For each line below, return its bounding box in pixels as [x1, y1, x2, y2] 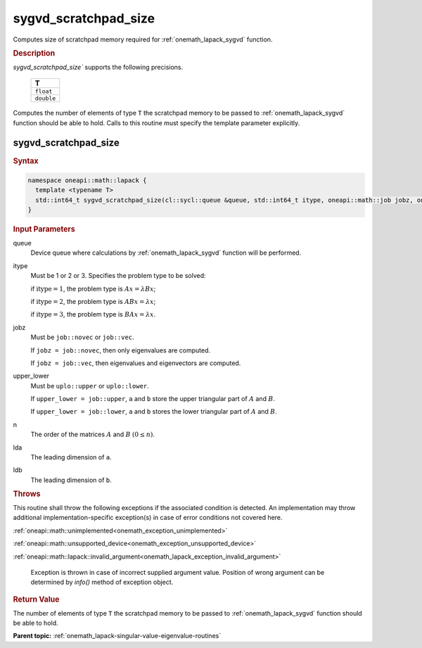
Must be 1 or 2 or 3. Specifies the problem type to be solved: [30, 272, 207, 280]
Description [13, 48, 56, 58]
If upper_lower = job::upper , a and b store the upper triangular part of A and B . [30, 395, 276, 403]
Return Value [13, 595, 60, 604]
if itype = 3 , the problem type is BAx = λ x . [30, 310, 156, 319]
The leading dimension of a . [30, 453, 112, 462]
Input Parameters [13, 224, 75, 234]
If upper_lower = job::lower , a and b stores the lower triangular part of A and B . [30, 407, 277, 416]
